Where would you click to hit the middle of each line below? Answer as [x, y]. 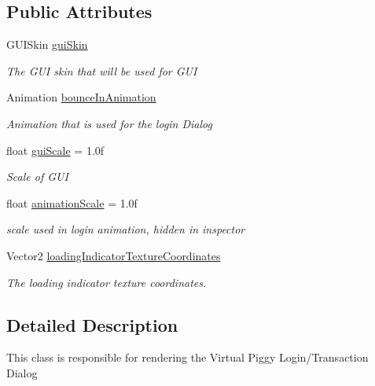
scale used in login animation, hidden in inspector [126, 229]
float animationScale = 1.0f [72, 202]
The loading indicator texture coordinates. [107, 282]
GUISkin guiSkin [47, 44]
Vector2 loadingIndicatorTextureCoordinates [114, 255]
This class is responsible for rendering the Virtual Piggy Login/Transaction [187, 357]
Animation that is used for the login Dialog [109, 123]
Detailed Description [92, 324]
